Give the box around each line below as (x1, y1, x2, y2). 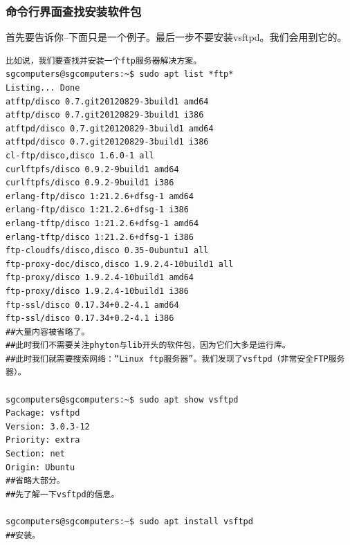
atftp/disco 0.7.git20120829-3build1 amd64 (6, 96, 209, 107)
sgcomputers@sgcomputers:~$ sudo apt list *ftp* (6, 69, 234, 80)
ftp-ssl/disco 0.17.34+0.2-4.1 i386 (6, 313, 174, 324)
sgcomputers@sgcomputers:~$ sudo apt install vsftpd (6, 517, 253, 526)
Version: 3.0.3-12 (6, 421, 90, 432)
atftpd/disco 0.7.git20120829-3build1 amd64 (6, 123, 214, 133)
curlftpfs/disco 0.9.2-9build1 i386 (6, 178, 174, 188)
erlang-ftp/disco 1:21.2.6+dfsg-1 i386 (6, 205, 189, 215)
